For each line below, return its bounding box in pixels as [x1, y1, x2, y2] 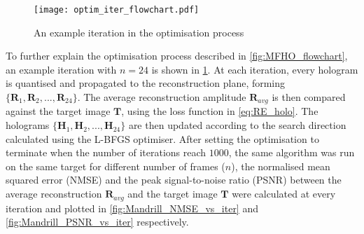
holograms [6, 118, 50, 132]
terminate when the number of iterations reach [6, 145, 206, 160]
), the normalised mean [231, 158, 330, 173]
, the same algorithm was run [228, 145, 355, 160]
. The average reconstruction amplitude [77, 90, 246, 104]
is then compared [272, 90, 346, 104]
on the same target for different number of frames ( [6, 158, 225, 173]
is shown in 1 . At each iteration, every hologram [151, 62, 358, 76]
